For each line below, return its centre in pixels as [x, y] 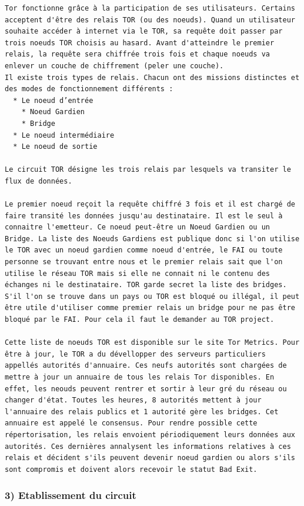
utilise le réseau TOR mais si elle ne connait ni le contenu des [138, 273]
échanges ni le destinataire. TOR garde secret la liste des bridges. [146, 285]
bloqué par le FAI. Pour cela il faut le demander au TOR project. [140, 320]
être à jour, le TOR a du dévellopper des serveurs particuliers [135, 354]
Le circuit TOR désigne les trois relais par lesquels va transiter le [148, 170]
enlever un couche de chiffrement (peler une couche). [114, 66]
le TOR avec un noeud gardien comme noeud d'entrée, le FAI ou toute [144, 250]
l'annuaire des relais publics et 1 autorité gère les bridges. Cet [142, 412]
